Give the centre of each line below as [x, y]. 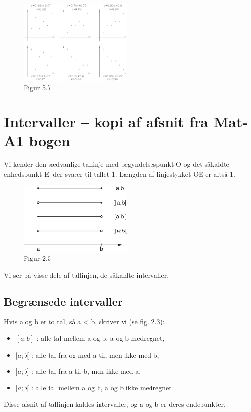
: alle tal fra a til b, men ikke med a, [86, 371]
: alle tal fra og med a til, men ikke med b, [95, 354]
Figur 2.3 [37, 258]
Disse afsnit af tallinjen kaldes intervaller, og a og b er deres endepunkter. [115, 404]
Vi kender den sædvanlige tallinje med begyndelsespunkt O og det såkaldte [117, 164]
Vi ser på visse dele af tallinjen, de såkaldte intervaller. [87, 274]
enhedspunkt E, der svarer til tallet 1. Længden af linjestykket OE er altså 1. [120, 173]
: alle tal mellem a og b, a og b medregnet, [100, 338]
